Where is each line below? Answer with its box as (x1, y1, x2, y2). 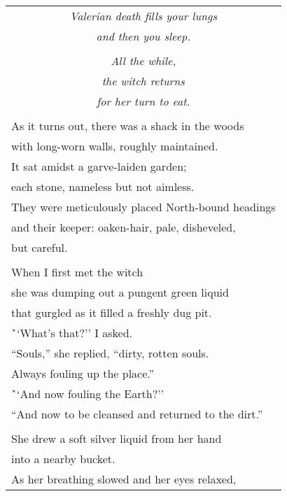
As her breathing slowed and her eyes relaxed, (11, 471, 237, 487)
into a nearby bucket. (11, 451, 115, 467)
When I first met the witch (11, 264, 143, 280)
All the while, (111, 52, 176, 69)
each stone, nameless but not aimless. (11, 178, 195, 194)
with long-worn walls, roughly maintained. (11, 138, 218, 154)
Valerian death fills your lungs (69, 8, 217, 24)
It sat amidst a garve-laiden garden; (11, 158, 187, 174)
